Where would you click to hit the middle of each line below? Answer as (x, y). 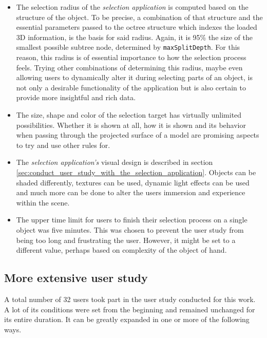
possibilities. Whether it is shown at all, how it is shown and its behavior (131, 125)
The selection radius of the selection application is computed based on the (132, 7)
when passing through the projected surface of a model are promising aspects (138, 135)
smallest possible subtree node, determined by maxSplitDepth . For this (128, 47)
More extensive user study (76, 278)
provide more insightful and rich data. (76, 97)
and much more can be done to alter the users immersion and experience (131, 192)
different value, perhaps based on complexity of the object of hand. (121, 250)
